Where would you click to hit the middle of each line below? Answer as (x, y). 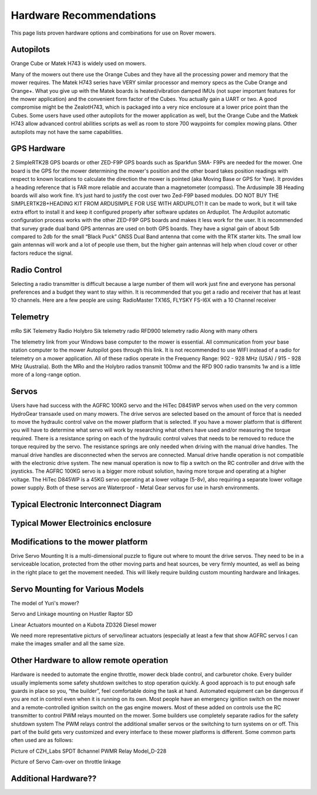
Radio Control (36, 270)
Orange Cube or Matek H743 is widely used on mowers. (79, 63)
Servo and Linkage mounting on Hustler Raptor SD (72, 614)
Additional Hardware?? (54, 778)
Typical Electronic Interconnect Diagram (86, 504)
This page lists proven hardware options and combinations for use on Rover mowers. (114, 33)
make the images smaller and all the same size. (68, 644)
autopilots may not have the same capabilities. (67, 132)
